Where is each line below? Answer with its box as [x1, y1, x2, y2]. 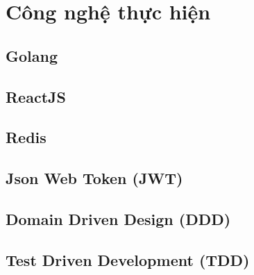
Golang [6, 44, 58, 66]
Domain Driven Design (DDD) [6, 208, 231, 229]
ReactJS [6, 85, 66, 107]
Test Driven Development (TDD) [6, 249, 250, 270]
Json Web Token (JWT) [6, 167, 183, 189]
